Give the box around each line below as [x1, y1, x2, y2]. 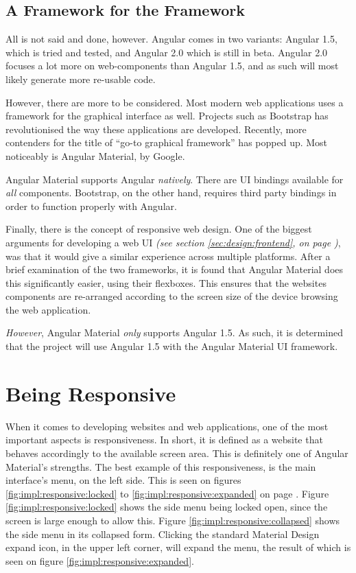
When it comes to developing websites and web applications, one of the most [5, 419, 329, 433]
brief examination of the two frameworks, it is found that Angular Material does [5, 262, 344, 277]
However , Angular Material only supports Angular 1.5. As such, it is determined [5, 325, 343, 340]
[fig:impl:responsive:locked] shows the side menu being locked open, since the [5, 500, 328, 514]
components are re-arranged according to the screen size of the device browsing [5, 289, 338, 303]
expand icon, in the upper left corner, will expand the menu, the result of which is [5, 540, 351, 554]
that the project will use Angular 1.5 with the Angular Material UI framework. [5, 339, 338, 353]
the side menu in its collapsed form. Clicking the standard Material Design [5, 526, 320, 541]
